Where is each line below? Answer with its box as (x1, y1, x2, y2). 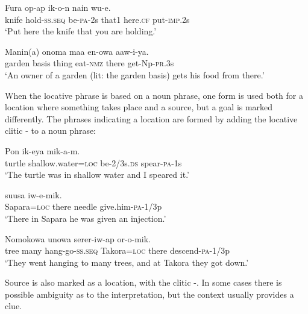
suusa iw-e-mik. (5, 188, 62, 201)
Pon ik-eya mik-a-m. (5, 144, 80, 157)
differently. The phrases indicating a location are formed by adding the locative (5, 112, 298, 125)
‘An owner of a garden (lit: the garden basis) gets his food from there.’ (5, 68, 265, 81)
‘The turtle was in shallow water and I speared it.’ (5, 168, 189, 181)
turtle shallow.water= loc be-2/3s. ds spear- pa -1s (5, 156, 182, 169)
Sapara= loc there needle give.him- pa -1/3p (5, 200, 162, 213)
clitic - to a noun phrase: (5, 124, 96, 137)
